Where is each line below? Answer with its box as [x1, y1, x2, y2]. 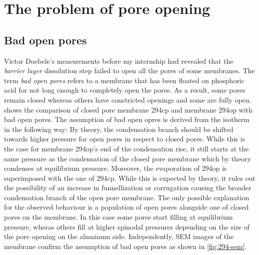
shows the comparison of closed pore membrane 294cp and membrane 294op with [4, 104, 253, 115]
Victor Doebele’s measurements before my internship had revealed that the [4, 55, 234, 66]
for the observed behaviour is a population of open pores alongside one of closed [4, 202, 249, 212]
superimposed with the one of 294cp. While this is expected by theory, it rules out [4, 172, 256, 183]
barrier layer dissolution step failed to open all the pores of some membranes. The [4, 65, 255, 76]
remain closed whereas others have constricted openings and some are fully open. [4, 94, 252, 105]
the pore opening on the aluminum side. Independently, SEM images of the [4, 231, 234, 242]
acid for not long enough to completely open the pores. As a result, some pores [4, 85, 246, 95]
